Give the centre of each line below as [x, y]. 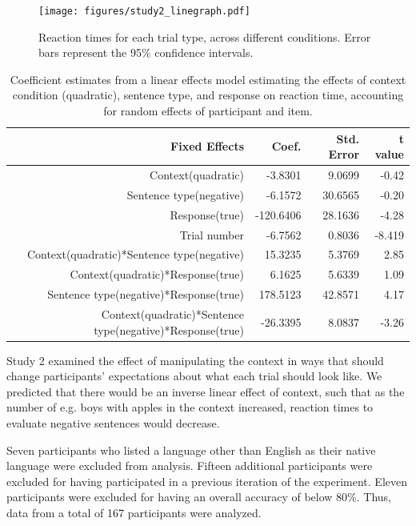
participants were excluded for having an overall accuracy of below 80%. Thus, [199, 497]
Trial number [212, 234]
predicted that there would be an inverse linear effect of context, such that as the [206, 391]
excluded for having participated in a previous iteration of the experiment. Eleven [207, 481]
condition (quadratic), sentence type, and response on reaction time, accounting [208, 95]
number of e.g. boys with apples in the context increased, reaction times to [190, 407]
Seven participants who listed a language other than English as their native [191, 450]
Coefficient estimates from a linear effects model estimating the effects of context [208, 79]
